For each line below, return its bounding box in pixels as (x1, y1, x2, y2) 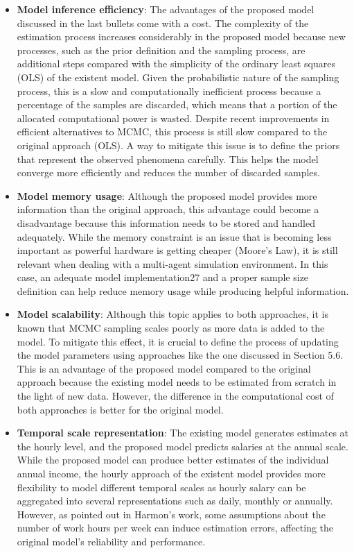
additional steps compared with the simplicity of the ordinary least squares (17, 56, 335, 71)
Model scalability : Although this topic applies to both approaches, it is (17, 307, 329, 321)
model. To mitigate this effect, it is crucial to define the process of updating (17, 334, 339, 348)
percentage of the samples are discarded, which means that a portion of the (17, 97, 337, 112)
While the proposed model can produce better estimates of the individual (17, 452, 329, 467)
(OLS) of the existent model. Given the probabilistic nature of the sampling (17, 69, 339, 84)
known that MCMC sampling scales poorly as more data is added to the (17, 321, 325, 335)
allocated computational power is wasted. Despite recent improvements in (17, 110, 330, 125)
